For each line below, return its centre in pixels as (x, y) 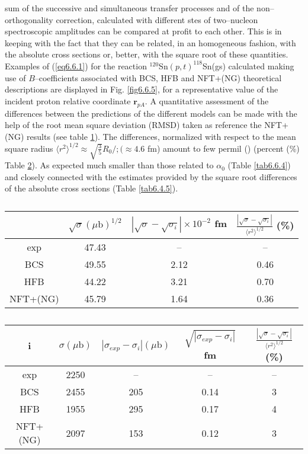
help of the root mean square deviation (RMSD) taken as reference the (133, 125)
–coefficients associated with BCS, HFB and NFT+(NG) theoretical (158, 77)
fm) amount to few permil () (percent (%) (224, 148)
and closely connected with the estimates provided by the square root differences (151, 176)
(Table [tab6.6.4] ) (259, 165)
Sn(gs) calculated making (248, 65)
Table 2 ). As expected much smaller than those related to (109, 165)
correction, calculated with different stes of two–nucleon (157, 19)
